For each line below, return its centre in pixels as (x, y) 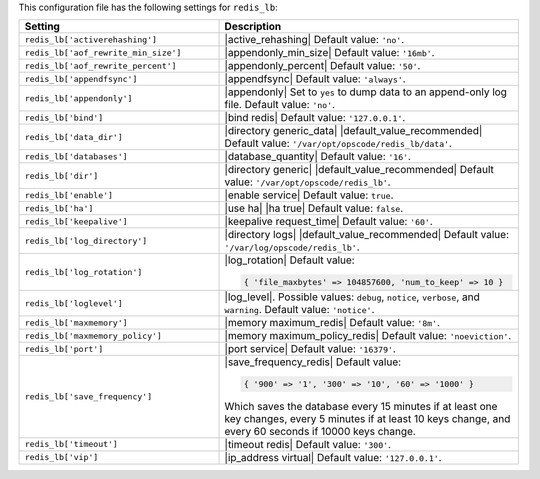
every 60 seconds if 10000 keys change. (320, 431)
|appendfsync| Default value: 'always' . (315, 79)
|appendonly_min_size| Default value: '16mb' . (329, 53)
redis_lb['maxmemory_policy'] (93, 335)
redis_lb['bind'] (64, 117)
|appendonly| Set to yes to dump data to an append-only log (365, 92)
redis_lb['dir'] (61, 175)
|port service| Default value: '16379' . (310, 349)
